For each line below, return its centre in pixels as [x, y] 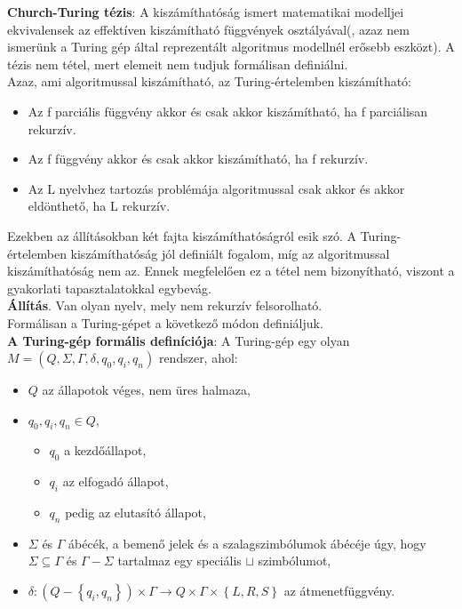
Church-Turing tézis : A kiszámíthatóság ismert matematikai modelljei [206, 12]
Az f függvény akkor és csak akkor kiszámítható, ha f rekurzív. [198, 159]
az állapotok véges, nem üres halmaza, [146, 390]
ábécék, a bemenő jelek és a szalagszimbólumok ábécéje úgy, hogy [247, 543]
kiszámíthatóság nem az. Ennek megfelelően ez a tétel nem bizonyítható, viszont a [231, 271]
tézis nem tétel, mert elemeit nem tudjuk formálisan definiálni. [178, 64]
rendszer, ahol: [198, 358]
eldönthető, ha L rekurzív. [99, 206]
